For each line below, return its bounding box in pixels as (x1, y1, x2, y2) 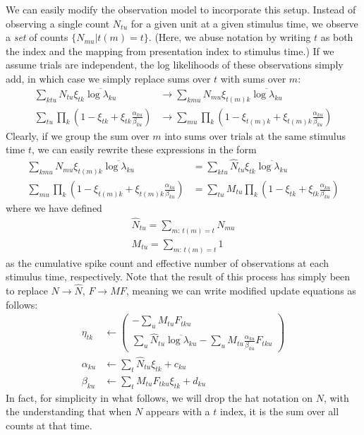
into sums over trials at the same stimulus (164, 128, 346, 143)
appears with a (145, 404, 210, 419)
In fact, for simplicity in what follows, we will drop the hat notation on (6, 390, 313, 405)
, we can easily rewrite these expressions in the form (31, 142, 257, 157)
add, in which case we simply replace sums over (6, 71, 211, 85)
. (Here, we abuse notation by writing (148, 30, 311, 44)
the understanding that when (6, 404, 132, 419)
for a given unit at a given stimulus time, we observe (131, 16, 358, 30)
